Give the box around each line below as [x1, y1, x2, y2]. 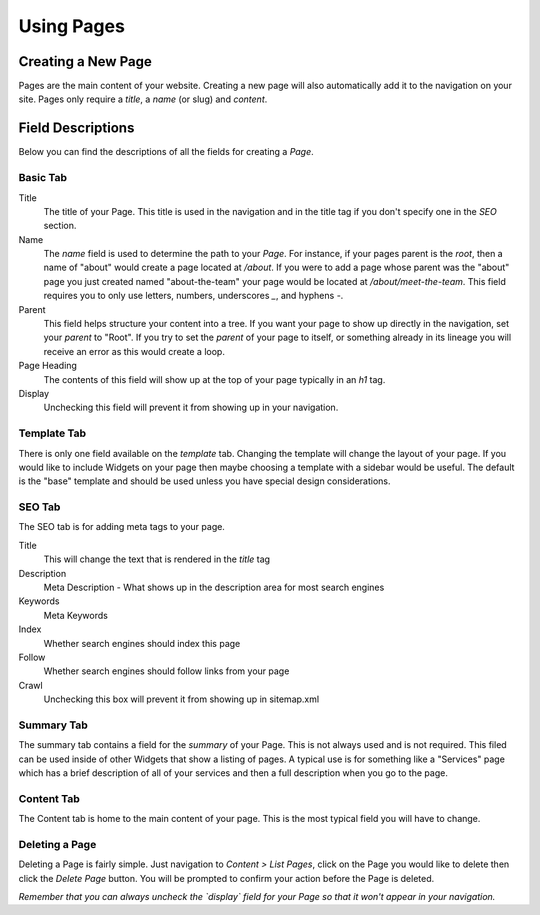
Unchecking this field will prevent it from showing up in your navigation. [43, 401, 339, 414]
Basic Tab [18, 171, 67, 185]
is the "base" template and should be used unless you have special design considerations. [18, 475, 391, 487]
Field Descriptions [18, 120, 135, 137]
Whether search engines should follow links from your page [43, 665, 290, 677]
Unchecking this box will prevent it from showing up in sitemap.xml [43, 693, 320, 705]
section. [43, 220, 77, 232]
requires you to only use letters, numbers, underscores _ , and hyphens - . [43, 290, 344, 302]
